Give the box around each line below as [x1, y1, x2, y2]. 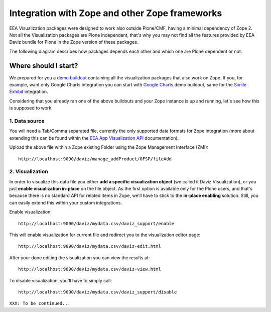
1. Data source [9, 117, 45, 124]
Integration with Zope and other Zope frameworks [9, 8, 222, 19]
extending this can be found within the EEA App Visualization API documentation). [9, 135, 179, 141]
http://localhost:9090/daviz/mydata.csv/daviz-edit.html [18, 244, 162, 249]
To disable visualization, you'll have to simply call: [9, 277, 112, 283]
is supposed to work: [9, 105, 53, 111]
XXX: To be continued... [9, 300, 70, 306]
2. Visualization [9, 168, 49, 175]
